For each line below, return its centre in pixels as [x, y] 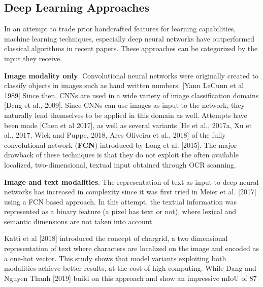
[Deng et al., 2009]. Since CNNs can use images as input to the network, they [124, 105]
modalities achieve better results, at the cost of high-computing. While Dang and [130, 268]
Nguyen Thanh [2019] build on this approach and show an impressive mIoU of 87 [130, 278]
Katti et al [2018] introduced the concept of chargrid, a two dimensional [116, 238]
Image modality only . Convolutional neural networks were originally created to [131, 75]
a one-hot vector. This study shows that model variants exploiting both [115, 258]
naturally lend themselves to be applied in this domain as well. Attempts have [126, 115]
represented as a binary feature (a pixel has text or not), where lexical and [120, 211]
